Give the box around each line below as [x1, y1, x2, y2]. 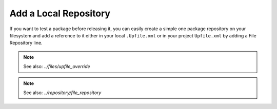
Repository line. [9, 40, 43, 46]
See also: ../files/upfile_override [23, 63, 90, 70]
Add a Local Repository [9, 8, 110, 19]
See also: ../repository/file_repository [23, 90, 102, 96]
